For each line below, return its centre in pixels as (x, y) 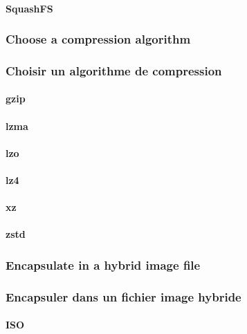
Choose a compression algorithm (98, 39)
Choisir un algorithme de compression (114, 70)
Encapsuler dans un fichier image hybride (123, 296)
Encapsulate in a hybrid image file (103, 265)
